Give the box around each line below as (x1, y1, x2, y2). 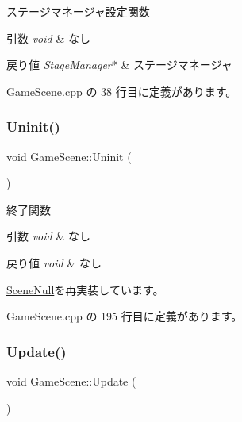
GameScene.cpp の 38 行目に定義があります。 (6, 82, 237, 99)
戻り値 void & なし (6, 254, 102, 270)
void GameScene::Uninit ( (6, 148, 132, 164)
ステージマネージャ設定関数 (6, 3, 150, 19)
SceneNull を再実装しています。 (6, 281, 164, 297)
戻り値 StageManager (6, 56, 112, 73)
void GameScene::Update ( (6, 372, 136, 389)
